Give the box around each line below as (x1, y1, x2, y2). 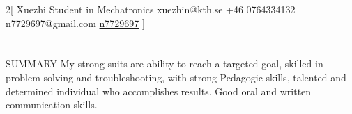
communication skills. (6, 97, 98, 112)
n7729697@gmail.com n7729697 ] (6, 15, 145, 30)
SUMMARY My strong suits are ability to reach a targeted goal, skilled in (6, 56, 323, 71)
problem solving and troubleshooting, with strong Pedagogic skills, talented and (6, 70, 346, 84)
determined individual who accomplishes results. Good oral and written (6, 83, 312, 98)
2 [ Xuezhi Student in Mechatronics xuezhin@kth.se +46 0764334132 (6, 2, 296, 16)
